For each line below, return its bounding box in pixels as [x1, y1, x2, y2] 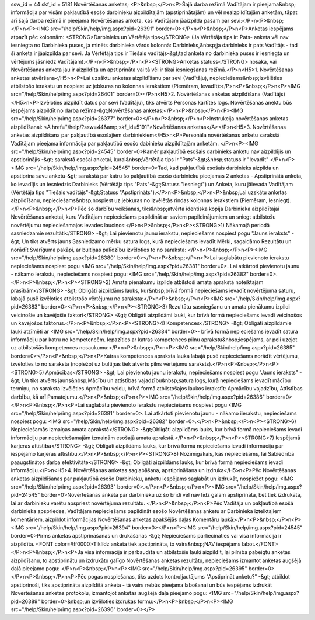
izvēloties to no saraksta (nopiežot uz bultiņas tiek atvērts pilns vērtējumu [10, 361, 188, 368]
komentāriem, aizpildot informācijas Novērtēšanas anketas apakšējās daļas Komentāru [10, 516, 219, 523]
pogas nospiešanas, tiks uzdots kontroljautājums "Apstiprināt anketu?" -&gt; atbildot [87, 573, 290, 580]
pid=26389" [10, 598, 40, 605]
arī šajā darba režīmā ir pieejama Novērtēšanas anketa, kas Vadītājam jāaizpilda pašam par [10, 17, 230, 24]
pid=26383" [10, 303, 40, 310]
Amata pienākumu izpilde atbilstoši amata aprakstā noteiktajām [111, 279, 264, 286]
